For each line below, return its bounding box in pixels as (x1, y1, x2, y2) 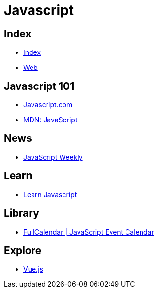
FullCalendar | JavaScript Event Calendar (23, 227, 154, 236)
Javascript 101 (4, 80, 75, 92)
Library (4, 207, 39, 220)
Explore (4, 244, 42, 257)
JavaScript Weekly (23, 153, 83, 161)
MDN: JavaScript (23, 116, 78, 124)
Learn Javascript (23, 190, 77, 199)
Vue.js (23, 265, 43, 274)
